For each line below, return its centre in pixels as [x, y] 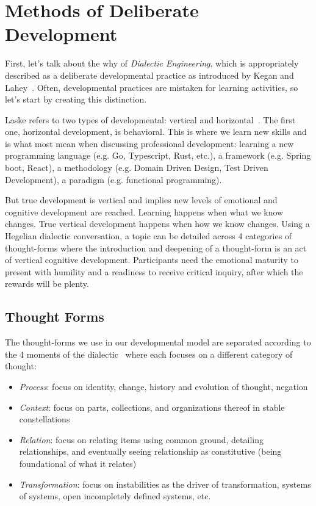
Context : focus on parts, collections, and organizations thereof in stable [152, 407]
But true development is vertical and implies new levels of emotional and [141, 200]
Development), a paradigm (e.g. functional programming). [113, 179]
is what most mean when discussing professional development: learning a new [149, 143]
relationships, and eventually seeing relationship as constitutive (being [150, 451]
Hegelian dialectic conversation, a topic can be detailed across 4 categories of [149, 236]
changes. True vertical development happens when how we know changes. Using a [157, 224]
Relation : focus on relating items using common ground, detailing [141, 439]
